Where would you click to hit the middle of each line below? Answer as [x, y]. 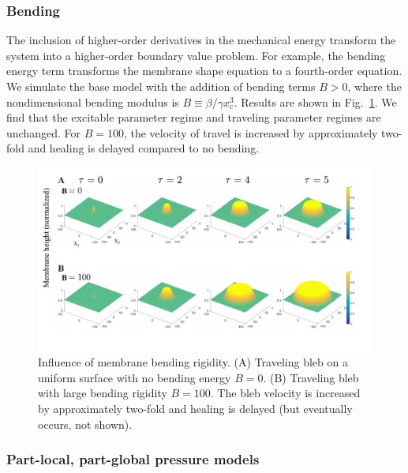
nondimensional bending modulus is [93, 101]
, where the [374, 86]
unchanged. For [43, 132]
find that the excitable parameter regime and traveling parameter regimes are [194, 117]
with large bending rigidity [103, 393]
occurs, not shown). [85, 424]
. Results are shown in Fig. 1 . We [315, 101]
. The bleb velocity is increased [285, 393]
